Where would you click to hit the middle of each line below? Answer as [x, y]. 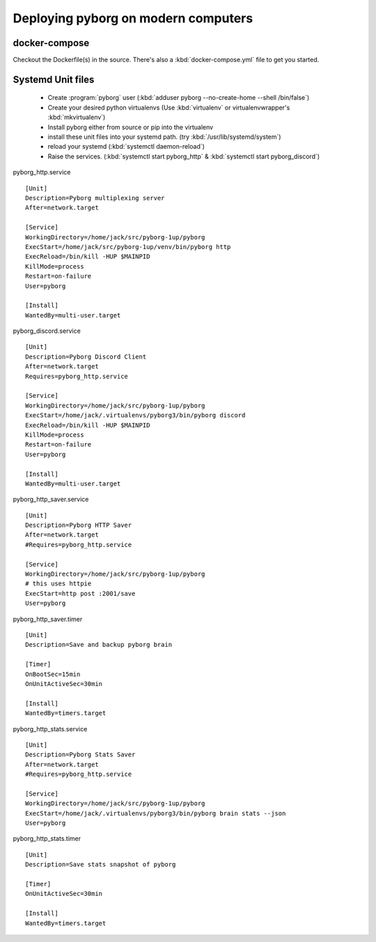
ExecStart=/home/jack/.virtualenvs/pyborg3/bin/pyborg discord [135, 416]
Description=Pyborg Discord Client [86, 357]
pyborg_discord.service [47, 331]
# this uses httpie [58, 584]
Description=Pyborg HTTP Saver [79, 525]
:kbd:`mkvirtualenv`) [77, 117]
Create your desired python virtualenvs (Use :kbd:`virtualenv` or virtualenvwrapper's [169, 107]
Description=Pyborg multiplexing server [95, 198]
